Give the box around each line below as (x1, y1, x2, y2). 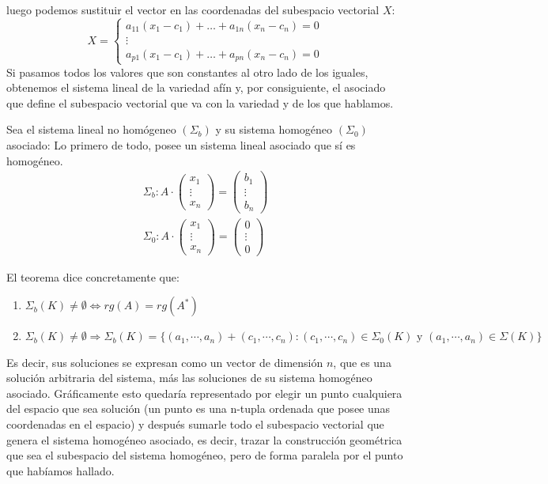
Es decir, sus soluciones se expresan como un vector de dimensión (6, 354, 323, 370)
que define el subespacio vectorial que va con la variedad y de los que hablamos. (6, 94, 394, 111)
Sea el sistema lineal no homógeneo (6, 121, 176, 138)
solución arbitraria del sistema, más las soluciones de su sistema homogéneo (6, 369, 372, 386)
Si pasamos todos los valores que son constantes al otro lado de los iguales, (6, 63, 368, 80)
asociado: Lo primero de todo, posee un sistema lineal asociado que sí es (6, 137, 356, 153)
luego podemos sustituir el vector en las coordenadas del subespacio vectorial (6, 2, 380, 17)
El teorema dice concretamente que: (6, 268, 180, 285)
